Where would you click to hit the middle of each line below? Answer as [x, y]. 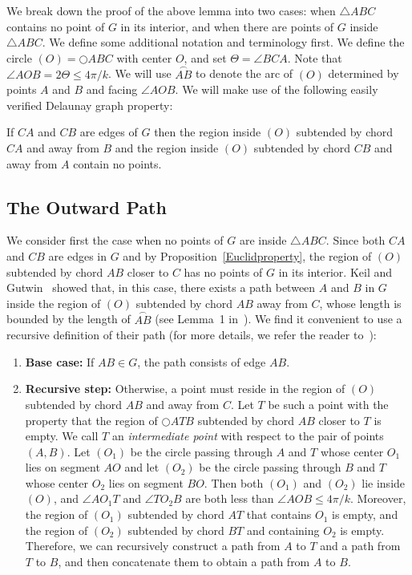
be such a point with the [328, 404]
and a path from [360, 546]
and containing [283, 530]
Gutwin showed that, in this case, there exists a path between [161, 287]
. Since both [355, 240]
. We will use [140, 73]
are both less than [230, 498]
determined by [364, 73]
